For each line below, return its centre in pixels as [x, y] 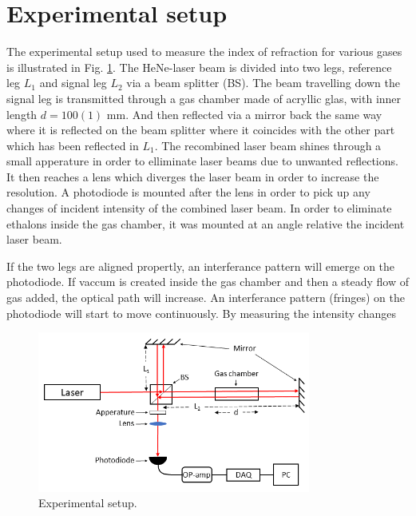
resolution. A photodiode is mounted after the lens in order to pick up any [188, 192]
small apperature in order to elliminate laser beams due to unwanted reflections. [202, 161]
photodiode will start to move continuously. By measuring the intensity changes [201, 313]
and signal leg [73, 83]
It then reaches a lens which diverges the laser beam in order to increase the [193, 176]
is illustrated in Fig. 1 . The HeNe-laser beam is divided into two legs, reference [199, 67]
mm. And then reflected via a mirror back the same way [244, 114]
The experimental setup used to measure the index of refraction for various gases [204, 52]
